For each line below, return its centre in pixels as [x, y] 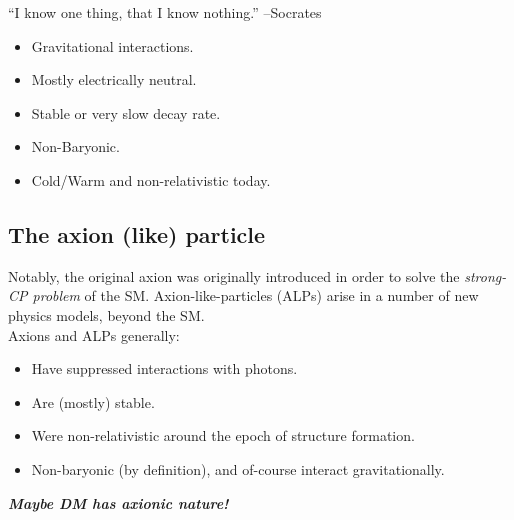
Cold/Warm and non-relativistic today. [151, 179]
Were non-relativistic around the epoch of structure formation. [223, 435]
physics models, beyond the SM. [106, 314]
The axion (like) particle [137, 233]
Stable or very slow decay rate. [126, 112]
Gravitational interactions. [112, 45]
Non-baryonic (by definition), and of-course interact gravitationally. [238, 468]
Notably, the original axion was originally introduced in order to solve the [234, 275]
